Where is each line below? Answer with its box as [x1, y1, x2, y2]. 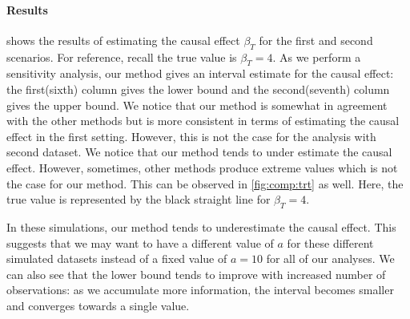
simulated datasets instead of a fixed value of [6, 250, 227, 267]
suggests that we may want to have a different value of [6, 234, 274, 251]
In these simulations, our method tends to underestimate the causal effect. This [6, 218, 396, 235]
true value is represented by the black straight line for [6, 191, 271, 208]
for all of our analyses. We [266, 250, 395, 267]
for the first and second [259, 31, 373, 48]
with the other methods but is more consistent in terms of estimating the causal [6, 112, 400, 129]
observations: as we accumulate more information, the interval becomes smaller [6, 281, 394, 298]
